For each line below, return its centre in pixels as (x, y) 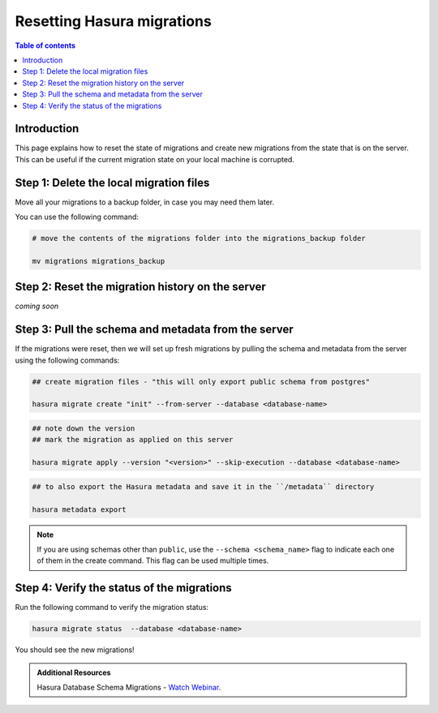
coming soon (37, 306)
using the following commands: (67, 360)
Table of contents (45, 45)
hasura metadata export (79, 509)
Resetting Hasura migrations (114, 21)
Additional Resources (74, 672)
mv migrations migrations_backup (99, 261)
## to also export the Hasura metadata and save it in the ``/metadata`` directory (203, 486)
